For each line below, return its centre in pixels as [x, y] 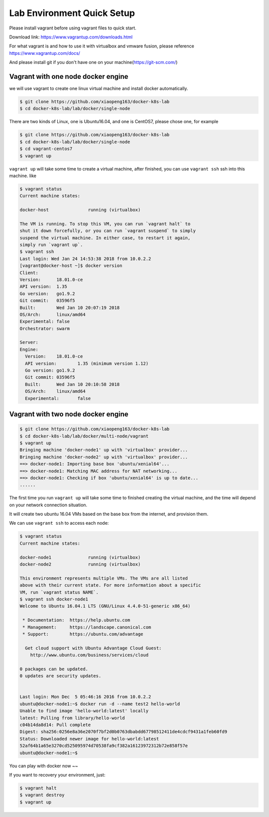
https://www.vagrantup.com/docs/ [45, 53]
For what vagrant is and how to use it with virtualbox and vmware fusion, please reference [102, 46]
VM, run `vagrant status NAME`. [59, 592]
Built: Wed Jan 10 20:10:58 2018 [72, 384]
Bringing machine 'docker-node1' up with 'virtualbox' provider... [104, 450]
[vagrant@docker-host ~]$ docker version [71, 266]
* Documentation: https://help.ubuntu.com [76, 620]
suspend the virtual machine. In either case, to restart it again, [105, 238]
